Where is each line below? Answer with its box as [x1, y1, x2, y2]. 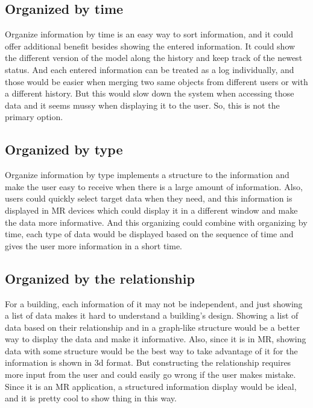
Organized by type [5, 140, 123, 159]
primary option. [5, 110, 63, 123]
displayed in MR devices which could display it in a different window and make [5, 203, 298, 216]
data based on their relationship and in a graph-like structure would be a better [5, 320, 300, 333]
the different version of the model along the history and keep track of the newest [5, 51, 303, 64]
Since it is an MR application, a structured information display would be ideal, [5, 380, 297, 392]
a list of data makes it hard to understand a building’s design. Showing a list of [5, 309, 299, 322]
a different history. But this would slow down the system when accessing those [5, 87, 294, 100]
